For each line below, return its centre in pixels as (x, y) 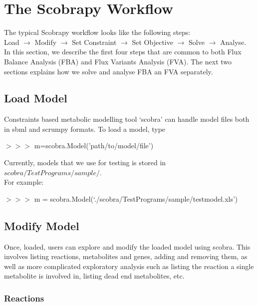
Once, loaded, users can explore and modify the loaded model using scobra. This (127, 246)
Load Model (36, 98)
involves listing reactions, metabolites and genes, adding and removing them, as (126, 256)
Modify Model (42, 225)
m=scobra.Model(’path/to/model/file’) (94, 146)
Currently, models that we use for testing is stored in (85, 162)
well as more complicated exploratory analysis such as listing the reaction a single (129, 266)
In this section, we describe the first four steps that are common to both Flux (123, 52)
